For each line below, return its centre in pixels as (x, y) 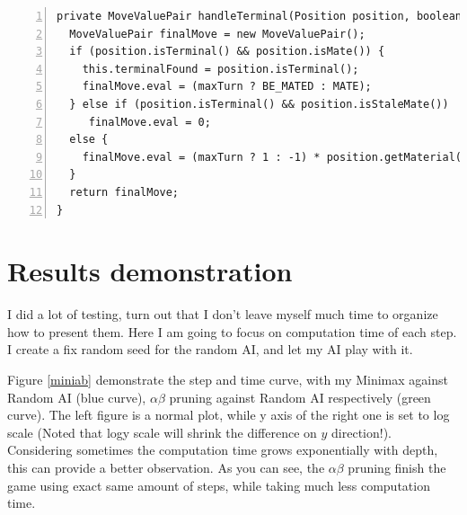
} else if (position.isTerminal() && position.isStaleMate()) (259, 104)
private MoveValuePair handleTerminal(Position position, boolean (260, 16)
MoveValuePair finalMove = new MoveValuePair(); (217, 34)
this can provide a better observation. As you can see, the (166, 467)
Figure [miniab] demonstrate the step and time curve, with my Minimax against (228, 380)
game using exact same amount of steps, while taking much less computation (219, 485)
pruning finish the (397, 467)
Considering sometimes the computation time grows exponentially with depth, (223, 450)
